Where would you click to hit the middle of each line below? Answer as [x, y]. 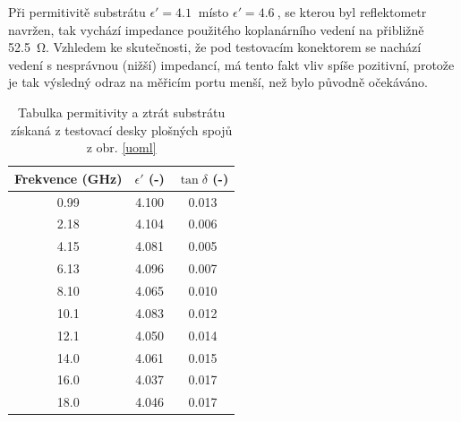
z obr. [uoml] [121, 147]
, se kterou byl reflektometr [352, 12]
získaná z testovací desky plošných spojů [121, 129]
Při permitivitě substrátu [77, 12]
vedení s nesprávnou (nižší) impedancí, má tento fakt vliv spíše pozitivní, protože [231, 64]
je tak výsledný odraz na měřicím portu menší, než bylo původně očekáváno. [218, 82]
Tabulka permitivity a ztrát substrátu [121, 112]
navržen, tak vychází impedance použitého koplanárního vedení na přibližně [216, 29]
